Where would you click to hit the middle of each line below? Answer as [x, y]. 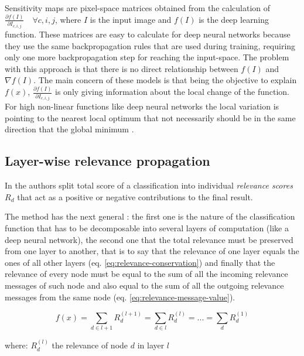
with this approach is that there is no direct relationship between [122, 68]
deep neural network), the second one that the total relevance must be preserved [149, 239]
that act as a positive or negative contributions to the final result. [135, 196]
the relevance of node [90, 345]
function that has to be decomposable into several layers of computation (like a [147, 227]
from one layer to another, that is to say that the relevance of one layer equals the [152, 251]
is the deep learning [234, 19]
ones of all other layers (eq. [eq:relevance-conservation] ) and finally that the [140, 262]
